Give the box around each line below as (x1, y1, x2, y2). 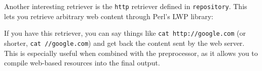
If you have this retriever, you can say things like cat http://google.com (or (4, 28, 246, 38)
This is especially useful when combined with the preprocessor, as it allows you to (4, 47, 258, 58)
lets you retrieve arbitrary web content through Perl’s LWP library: (4, 11, 213, 21)
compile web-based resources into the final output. (4, 57, 160, 68)
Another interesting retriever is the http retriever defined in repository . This (4, 1, 247, 11)
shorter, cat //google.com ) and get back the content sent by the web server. (4, 37, 245, 48)
